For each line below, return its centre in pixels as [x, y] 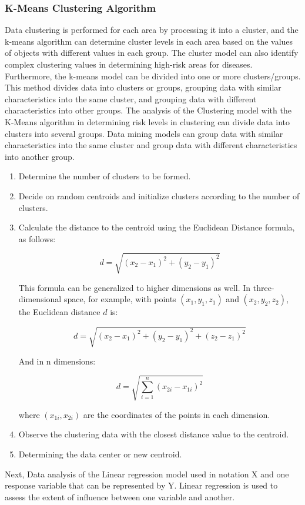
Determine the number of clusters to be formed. [105, 176]
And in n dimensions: [57, 361]
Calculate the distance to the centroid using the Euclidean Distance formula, [157, 227]
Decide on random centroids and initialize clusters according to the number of [159, 195]
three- [264, 287]
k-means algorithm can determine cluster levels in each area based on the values [149, 41]
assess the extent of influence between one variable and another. [120, 496]
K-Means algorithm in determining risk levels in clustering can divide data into [148, 121]
